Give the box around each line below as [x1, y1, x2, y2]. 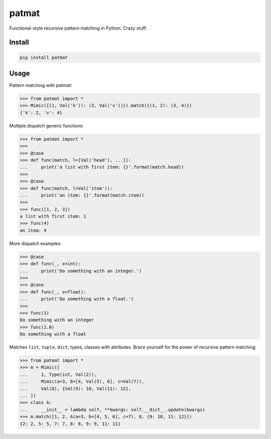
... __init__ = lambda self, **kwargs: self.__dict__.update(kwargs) [20, 407, 205, 412]
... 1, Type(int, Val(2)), [20, 372, 97, 377]
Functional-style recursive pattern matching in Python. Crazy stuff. [9, 25, 148, 31]
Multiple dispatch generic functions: [9, 123, 84, 129]
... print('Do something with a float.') [20, 296, 134, 302]
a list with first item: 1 [20, 213, 86, 219]
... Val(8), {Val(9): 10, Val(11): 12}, [20, 386, 131, 391]
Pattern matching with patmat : [9, 82, 72, 88]
